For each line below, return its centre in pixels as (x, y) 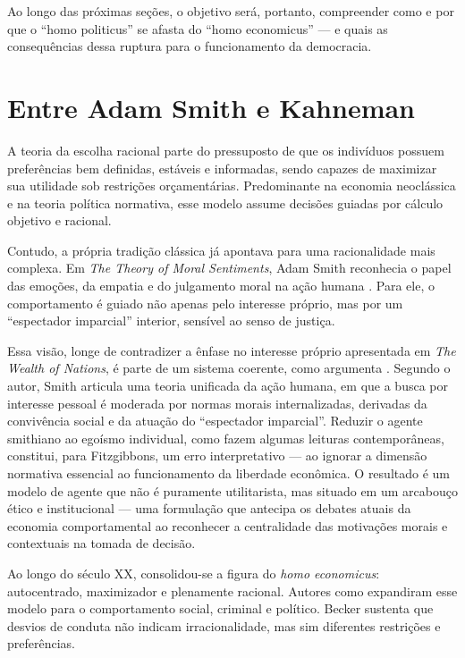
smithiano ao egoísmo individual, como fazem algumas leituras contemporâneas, (226, 438)
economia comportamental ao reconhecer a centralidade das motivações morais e (228, 525)
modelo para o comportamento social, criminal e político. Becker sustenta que (220, 608)
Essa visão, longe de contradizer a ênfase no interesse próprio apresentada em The (232, 350)
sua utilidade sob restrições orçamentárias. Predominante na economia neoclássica (232, 186)
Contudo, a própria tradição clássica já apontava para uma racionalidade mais (221, 250)
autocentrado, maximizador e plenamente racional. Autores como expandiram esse (232, 591)
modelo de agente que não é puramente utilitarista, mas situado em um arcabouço (232, 490)
